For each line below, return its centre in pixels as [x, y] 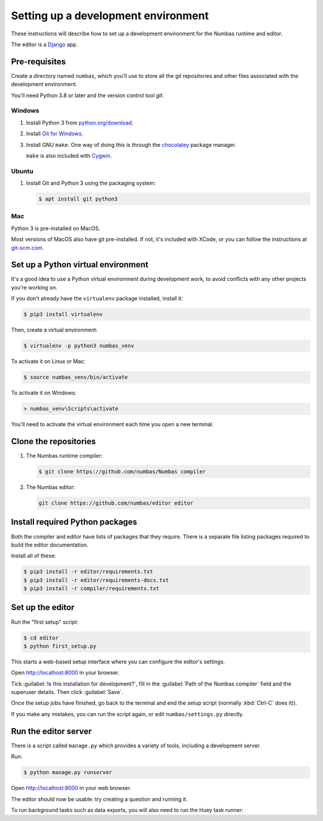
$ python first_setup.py [60, 646]
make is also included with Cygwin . [69, 155]
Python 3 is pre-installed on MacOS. [56, 228]
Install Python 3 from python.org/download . [80, 122]
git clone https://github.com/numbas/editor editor [116, 503]
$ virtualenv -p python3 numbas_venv [79, 346]
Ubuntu [22, 171]
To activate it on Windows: [44, 393]
